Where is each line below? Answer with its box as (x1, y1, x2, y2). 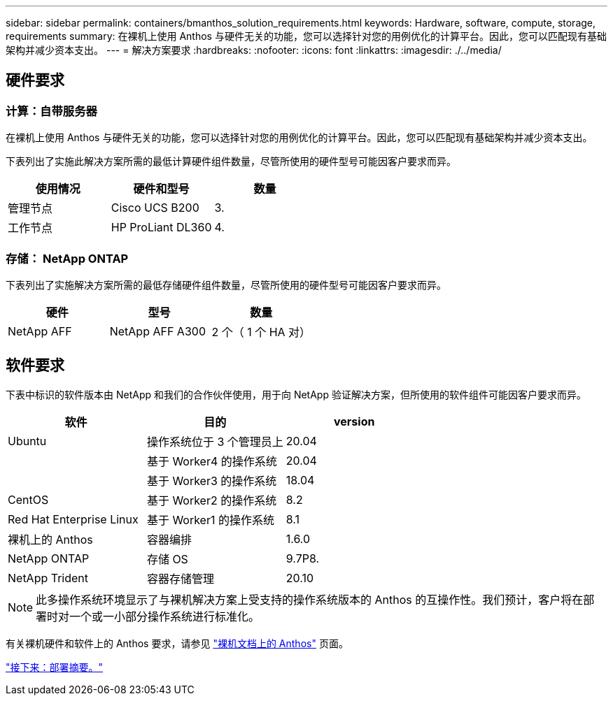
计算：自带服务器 (6, 103, 97, 118)
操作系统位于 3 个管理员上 (146, 434, 283, 449)
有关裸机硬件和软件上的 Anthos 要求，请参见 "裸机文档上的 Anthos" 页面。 (6, 637, 348, 649)
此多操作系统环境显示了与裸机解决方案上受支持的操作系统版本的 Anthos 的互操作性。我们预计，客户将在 (36, 592, 584, 607)
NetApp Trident (8, 570, 89, 585)
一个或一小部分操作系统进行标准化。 (69, 609, 260, 623)
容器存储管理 (146, 571, 214, 586)
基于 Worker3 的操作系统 (146, 473, 277, 488)
